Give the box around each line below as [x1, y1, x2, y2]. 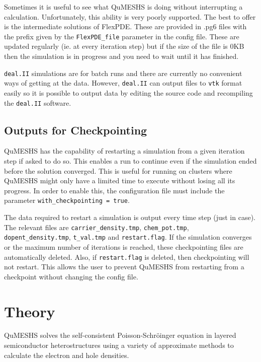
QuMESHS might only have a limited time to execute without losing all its [4, 175, 235, 186]
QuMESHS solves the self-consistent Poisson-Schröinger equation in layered [4, 330, 236, 340]
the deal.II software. [4, 97, 71, 108]
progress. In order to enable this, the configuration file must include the [4, 185, 225, 195]
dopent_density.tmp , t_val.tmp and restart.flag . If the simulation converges [4, 232, 252, 242]
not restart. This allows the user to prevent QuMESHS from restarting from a [4, 261, 244, 272]
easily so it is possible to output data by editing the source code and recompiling [4, 87, 253, 98]
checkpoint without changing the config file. [4, 271, 138, 281]
